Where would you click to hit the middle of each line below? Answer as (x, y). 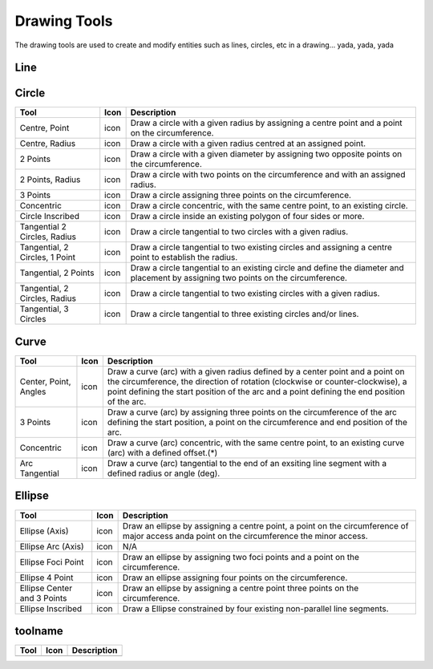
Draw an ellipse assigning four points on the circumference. (235, 578)
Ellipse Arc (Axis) (52, 546)
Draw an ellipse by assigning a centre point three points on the (241, 588)
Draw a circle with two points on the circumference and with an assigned (268, 175)
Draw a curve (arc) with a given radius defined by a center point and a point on (256, 371)
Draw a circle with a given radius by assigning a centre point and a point (266, 123)
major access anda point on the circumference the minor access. (245, 536)
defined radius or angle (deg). (164, 473)
